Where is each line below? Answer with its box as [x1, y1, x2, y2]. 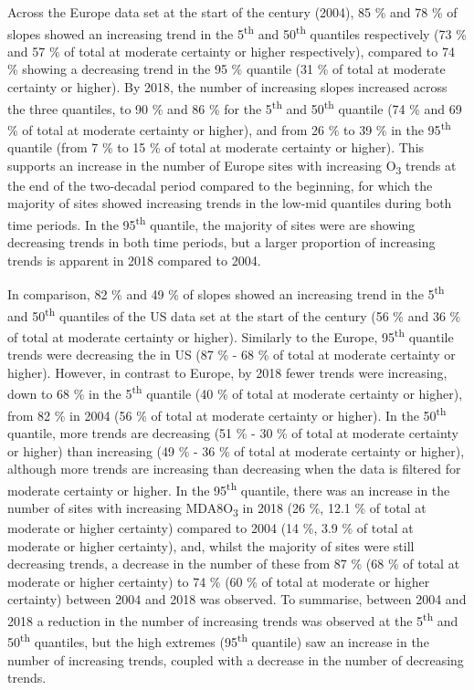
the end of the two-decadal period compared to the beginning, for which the [7, 175, 433, 194]
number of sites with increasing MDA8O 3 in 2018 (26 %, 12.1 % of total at [7, 497, 427, 519]
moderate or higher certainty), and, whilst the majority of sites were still [7, 536, 415, 555]
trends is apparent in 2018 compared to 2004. [7, 250, 261, 269]
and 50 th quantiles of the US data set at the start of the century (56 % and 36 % [7, 303, 461, 325]
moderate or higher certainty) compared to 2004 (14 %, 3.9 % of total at [7, 518, 414, 538]
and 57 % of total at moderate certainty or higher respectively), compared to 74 [7, 41, 455, 60]
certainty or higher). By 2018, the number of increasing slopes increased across [7, 78, 448, 97]
